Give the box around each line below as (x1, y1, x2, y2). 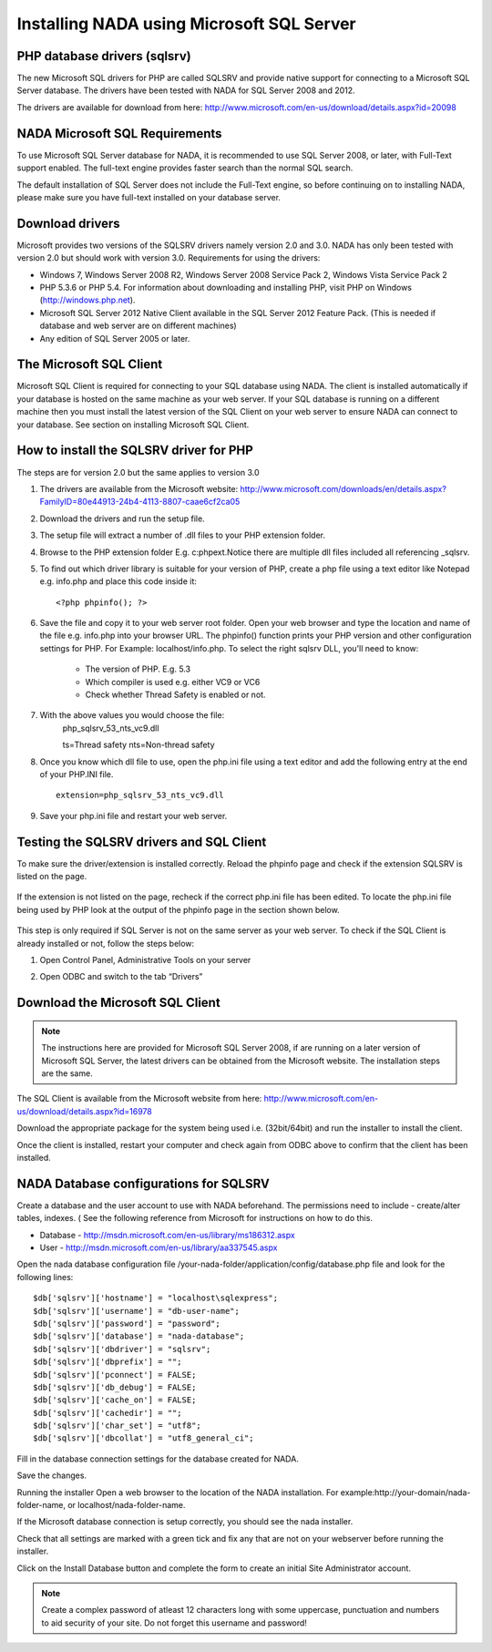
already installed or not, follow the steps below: (16, 938, 195, 949)
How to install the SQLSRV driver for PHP (16, 443, 254, 458)
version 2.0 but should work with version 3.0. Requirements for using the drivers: (16, 252, 321, 263)
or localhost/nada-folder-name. (67, 1500, 186, 1511)
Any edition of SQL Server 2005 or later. (39, 333, 190, 344)
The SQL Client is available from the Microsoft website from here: (16, 1093, 262, 1104)
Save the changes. (16, 1470, 87, 1481)
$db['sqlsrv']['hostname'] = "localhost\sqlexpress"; (33, 1293, 278, 1303)
